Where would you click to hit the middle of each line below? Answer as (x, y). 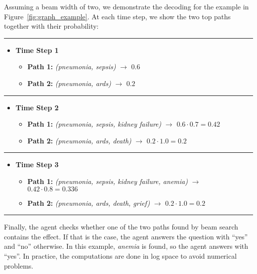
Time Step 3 (37, 164)
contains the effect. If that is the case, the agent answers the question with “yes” (126, 236)
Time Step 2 (37, 107)
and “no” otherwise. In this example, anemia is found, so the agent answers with (126, 246)
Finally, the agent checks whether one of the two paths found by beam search (121, 227)
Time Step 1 (37, 50)
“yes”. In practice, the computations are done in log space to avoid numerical (120, 255)
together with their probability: (51, 26)
